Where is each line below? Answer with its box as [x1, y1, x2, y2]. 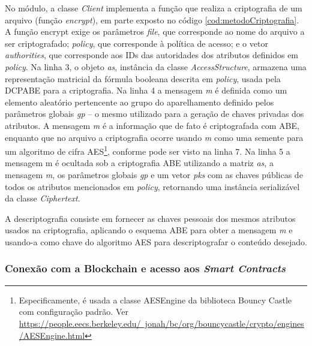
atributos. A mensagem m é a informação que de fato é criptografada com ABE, [5, 119, 299, 131]
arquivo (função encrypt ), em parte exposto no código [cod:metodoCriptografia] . [5, 13, 299, 26]
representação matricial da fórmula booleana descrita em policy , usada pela [5, 72, 281, 85]
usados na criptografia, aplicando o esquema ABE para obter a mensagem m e [5, 224, 293, 236]
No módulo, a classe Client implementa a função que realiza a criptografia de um [5, 2, 302, 14]
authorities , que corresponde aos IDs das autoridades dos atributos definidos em [5, 49, 299, 61]
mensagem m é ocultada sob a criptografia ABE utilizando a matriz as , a [5, 157, 274, 169]
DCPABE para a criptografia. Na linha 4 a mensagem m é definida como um [5, 84, 287, 97]
